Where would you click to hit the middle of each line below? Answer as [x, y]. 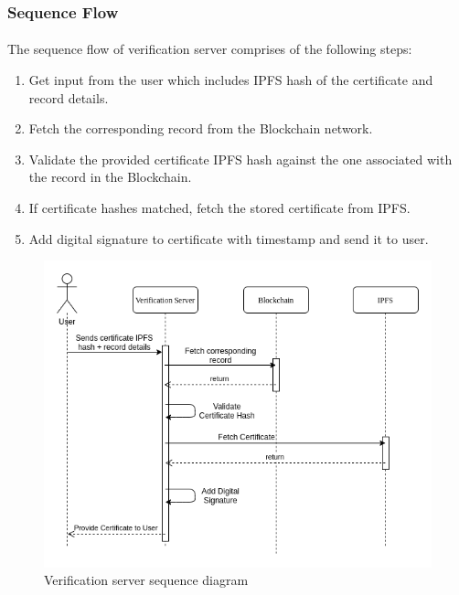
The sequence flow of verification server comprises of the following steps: [210, 49]
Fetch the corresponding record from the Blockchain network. [201, 128]
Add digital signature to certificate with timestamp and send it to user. [229, 238]
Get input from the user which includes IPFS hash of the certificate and [231, 80]
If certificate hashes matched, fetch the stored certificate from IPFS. [219, 207]
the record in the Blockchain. [110, 177]
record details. [69, 97]
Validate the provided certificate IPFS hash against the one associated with [240, 159]
